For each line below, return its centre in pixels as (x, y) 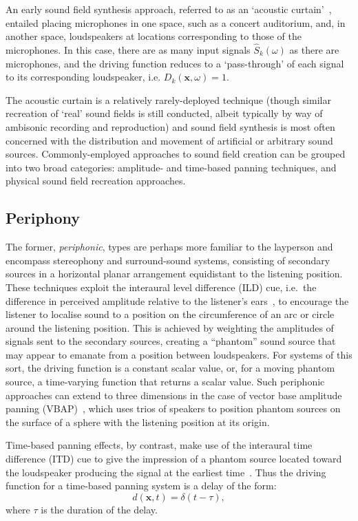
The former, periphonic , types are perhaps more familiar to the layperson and (169, 247)
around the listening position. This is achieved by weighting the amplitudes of (170, 327)
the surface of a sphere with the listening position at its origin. (138, 422)
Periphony (43, 218)
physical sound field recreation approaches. (96, 181)
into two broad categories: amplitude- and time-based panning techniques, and (171, 167)
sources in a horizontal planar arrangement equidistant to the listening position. (174, 274)
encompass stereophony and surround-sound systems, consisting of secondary (168, 260)
